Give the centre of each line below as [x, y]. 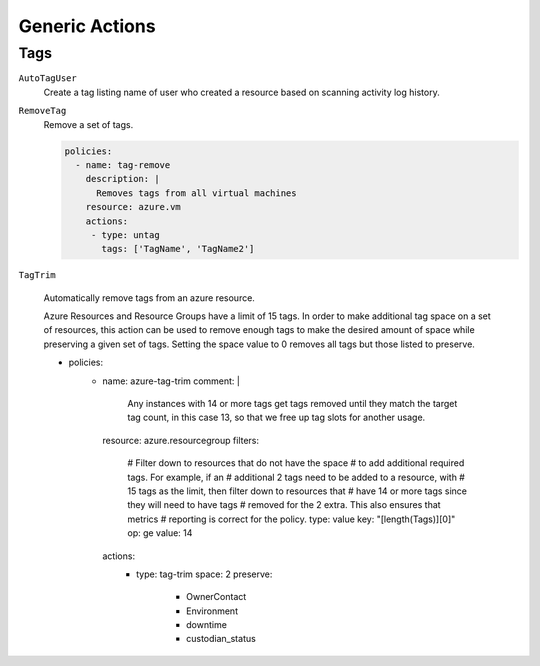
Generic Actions [87, 26]
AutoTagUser [47, 78]
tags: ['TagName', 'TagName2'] [178, 249]
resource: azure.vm [133, 207]
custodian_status [221, 639]
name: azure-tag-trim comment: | [171, 381]
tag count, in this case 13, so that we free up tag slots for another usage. [276, 417]
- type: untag [125, 234]
